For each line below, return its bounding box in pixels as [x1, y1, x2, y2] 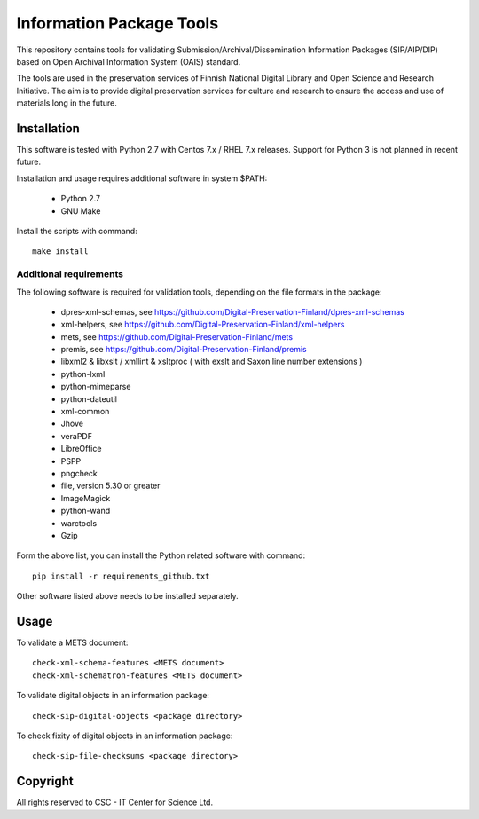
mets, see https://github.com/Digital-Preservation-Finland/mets [60, 331, 293, 342]
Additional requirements [16, 268, 124, 280]
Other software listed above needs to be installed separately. [16, 591, 239, 602]
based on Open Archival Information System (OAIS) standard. [16, 56, 241, 67]
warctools [60, 517, 98, 528]
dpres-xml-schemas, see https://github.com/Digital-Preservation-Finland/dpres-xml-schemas [60, 306, 405, 317]
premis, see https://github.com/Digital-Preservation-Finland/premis [60, 344, 308, 355]
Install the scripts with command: [16, 225, 137, 236]
